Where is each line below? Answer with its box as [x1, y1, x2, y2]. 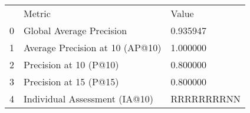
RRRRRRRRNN [170, 92, 241, 105]
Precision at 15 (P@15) [24, 75, 119, 88]
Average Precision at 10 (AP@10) [24, 41, 162, 54]
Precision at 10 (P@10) [24, 58, 119, 71]
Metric [24, 6, 51, 20]
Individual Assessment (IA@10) [24, 92, 153, 105]
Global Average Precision [24, 24, 127, 37]
